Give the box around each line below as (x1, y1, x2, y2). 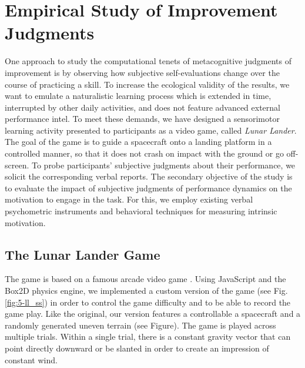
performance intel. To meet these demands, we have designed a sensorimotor (5, 112, 280, 125)
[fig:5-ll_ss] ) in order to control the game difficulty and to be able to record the (5, 296, 291, 308)
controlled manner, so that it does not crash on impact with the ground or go (5, 147, 284, 160)
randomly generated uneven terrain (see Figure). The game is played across (5, 319, 276, 331)
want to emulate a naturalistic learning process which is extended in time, (5, 89, 272, 102)
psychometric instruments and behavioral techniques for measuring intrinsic (5, 205, 277, 217)
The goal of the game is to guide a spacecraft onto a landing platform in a (5, 135, 272, 148)
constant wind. (5, 353, 58, 366)
